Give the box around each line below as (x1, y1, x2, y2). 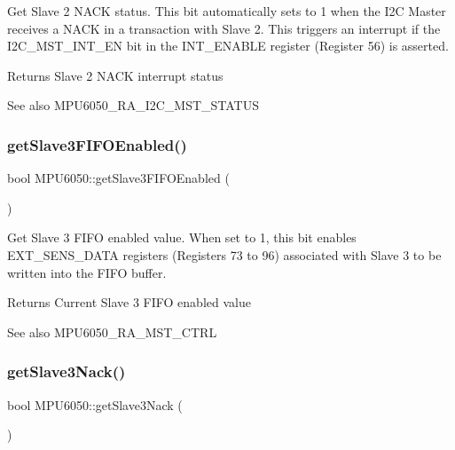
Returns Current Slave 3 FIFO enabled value (7, 293, 251, 312)
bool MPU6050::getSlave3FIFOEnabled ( (7, 169, 230, 187)
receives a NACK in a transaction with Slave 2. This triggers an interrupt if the (7, 19, 441, 37)
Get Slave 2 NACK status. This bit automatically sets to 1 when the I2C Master (7, 2, 446, 20)
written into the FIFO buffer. (7, 263, 167, 281)
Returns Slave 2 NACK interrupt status (7, 66, 224, 84)
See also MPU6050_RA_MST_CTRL (7, 322, 217, 341)
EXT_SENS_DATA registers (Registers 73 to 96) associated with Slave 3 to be (7, 245, 442, 264)
